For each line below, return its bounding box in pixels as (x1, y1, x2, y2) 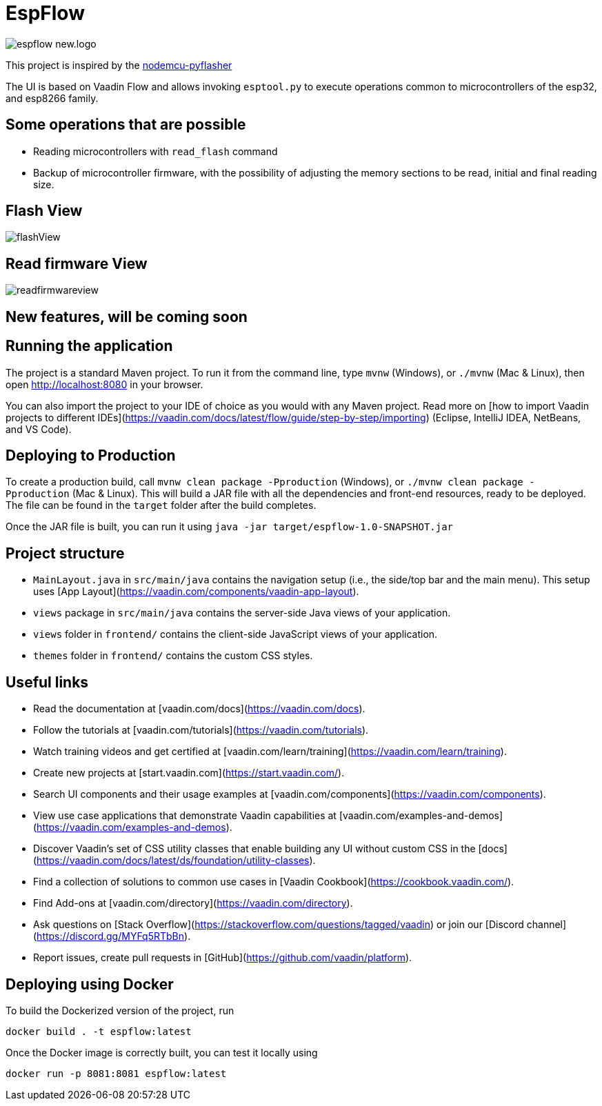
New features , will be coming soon (6, 308, 248, 325)
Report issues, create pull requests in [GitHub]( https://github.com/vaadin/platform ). (33, 952, 412, 964)
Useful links (6, 673, 89, 691)
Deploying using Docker (6, 975, 174, 993)
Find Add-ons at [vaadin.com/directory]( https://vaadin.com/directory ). (33, 897, 353, 909)
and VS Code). (6, 423, 72, 435)
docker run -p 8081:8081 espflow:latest (6, 1067, 227, 1079)
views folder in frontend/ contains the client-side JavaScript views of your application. (33, 628, 438, 641)
